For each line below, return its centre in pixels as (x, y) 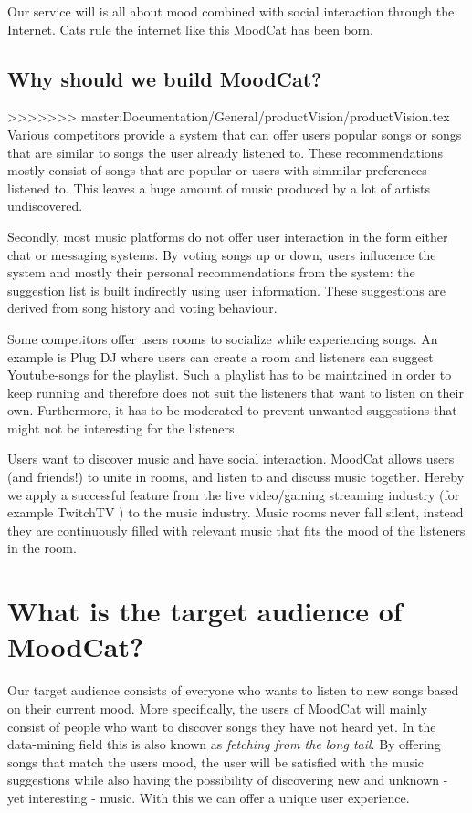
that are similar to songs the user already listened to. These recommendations (226, 152)
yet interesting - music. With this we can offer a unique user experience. (209, 797)
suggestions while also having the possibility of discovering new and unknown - (228, 780)
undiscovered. (45, 206)
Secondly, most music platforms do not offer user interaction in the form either (228, 236)
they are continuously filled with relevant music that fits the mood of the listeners (236, 530)
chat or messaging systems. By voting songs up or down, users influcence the (222, 254)
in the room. (42, 548)
